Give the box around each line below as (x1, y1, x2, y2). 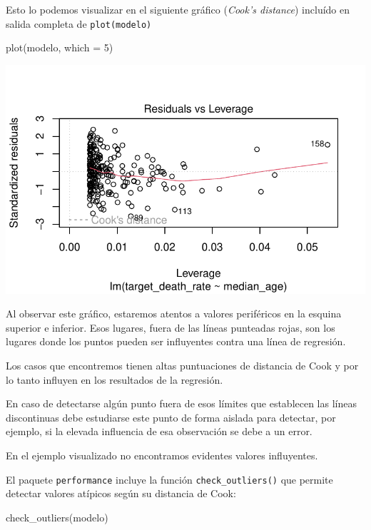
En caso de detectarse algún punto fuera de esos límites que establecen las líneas (6, 396, 357, 411)
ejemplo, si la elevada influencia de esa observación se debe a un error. (6, 424, 312, 439)
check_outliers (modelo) (6, 509, 108, 524)
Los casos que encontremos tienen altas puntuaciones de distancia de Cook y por (6, 357, 359, 372)
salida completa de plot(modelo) (6, 16, 152, 31)
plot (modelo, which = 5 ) (6, 40, 113, 55)
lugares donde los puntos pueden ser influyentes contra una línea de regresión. (6, 334, 346, 349)
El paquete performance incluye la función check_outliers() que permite (6, 472, 333, 486)
